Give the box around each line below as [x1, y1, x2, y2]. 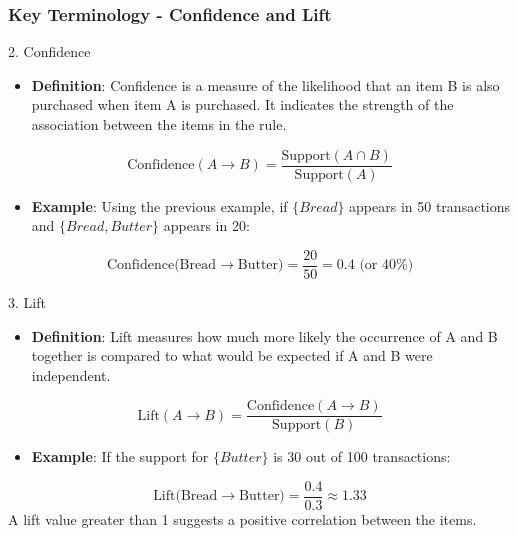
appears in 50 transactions [349, 195, 511, 216]
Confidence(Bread [106, 258, 217, 273]
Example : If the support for [31, 446, 209, 467]
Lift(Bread [153, 489, 218, 504]
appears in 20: [163, 215, 250, 236]
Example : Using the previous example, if [31, 195, 288, 216]
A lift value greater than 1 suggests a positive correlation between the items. [8, 509, 477, 529]
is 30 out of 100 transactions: [273, 446, 451, 467]
